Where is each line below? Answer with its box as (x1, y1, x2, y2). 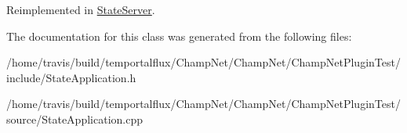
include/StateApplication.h (6, 69, 136, 85)
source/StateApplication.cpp (6, 110, 143, 127)
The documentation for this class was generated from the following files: (6, 27, 352, 44)
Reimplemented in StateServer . (6, 2, 155, 17)
